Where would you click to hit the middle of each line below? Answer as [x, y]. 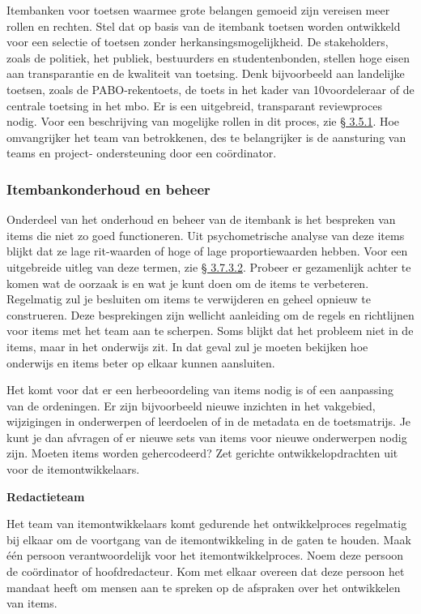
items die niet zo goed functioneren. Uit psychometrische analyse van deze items [206, 235]
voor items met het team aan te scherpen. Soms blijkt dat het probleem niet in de [210, 331]
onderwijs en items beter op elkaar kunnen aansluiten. [141, 362]
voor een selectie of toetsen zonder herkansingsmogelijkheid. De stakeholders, [198, 42]
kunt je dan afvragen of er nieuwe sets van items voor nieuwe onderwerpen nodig [207, 437]
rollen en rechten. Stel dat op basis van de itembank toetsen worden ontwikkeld [204, 26]
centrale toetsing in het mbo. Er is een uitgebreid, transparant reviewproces [194, 105]
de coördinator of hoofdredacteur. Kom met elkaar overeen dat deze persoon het [206, 571]
